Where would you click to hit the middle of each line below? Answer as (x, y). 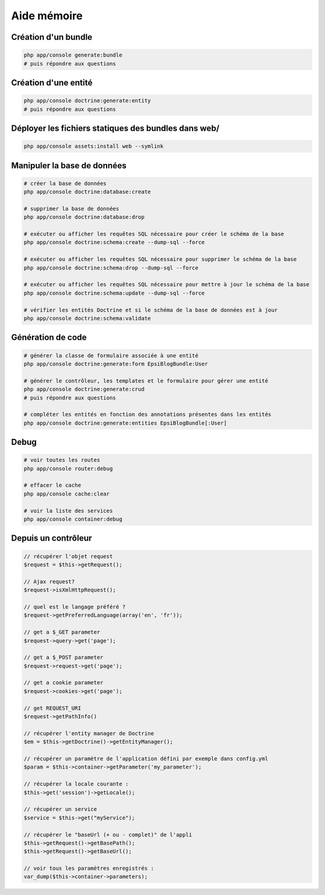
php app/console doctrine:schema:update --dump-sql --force (114, 293)
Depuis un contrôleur (52, 539)
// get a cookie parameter (63, 683)
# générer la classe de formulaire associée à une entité (111, 355)
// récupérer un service (60, 809)
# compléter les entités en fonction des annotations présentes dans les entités (148, 415)
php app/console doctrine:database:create (87, 192)
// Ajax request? (49, 581)
